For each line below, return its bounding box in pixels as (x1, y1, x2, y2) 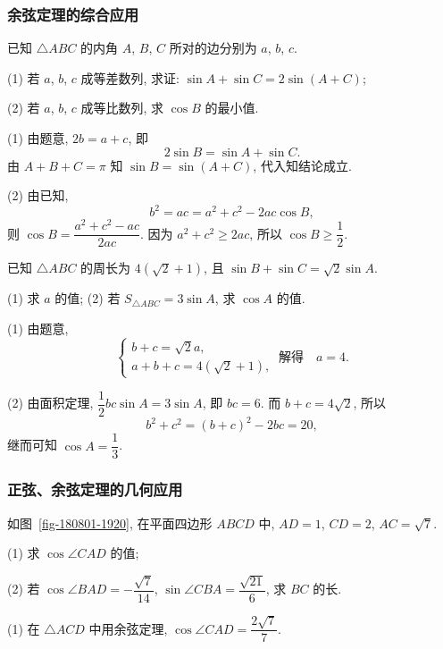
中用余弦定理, (88, 619, 168, 637)
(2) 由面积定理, (7, 393, 94, 412)
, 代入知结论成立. (253, 156, 352, 174)
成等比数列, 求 (80, 98, 164, 117)
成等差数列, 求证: (80, 68, 180, 87)
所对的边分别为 (169, 38, 257, 57)
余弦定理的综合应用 (7, 3, 139, 25)
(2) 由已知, (7, 186, 69, 205)
